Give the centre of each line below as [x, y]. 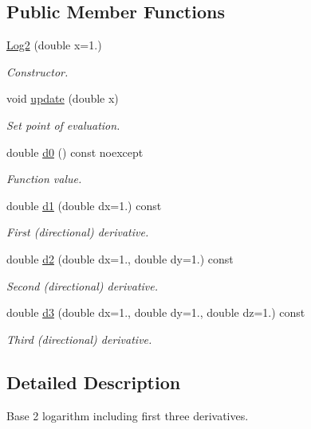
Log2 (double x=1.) [54, 45]
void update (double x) [63, 98]
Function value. [44, 179]
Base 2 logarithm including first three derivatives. [128, 415]
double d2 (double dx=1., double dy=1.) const [120, 258]
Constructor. [37, 71]
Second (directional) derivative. [83, 285]
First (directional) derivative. [78, 232]
